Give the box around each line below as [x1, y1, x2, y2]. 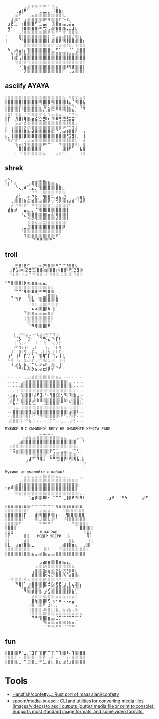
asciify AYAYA [5, 82, 50, 90]
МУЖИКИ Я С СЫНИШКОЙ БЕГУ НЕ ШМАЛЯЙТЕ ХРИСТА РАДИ [5, 426, 111, 431]
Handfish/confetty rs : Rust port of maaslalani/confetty [12, 692, 119, 698]
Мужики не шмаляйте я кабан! [5, 470, 65, 475]
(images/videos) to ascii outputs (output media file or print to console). [12, 703, 155, 709]
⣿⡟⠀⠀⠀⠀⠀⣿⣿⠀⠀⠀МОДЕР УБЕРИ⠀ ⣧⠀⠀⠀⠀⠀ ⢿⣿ [5, 534, 92, 539]
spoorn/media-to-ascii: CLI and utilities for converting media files [12, 698, 144, 704]
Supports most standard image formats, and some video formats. [12, 708, 144, 714]
